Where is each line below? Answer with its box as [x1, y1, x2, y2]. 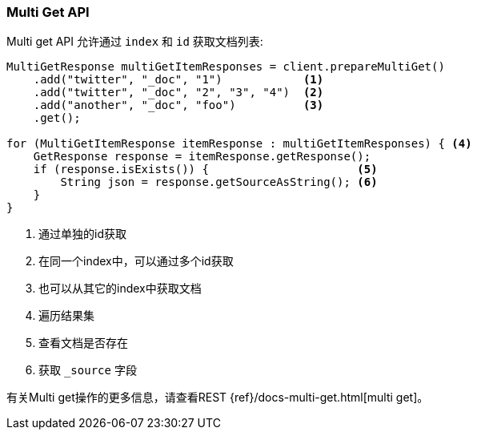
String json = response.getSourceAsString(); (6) [60, 176, 378, 189]
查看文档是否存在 [38, 336, 128, 350]
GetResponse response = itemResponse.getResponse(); [33, 150, 371, 163]
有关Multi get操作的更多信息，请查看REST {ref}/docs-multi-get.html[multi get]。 [6, 390, 429, 405]
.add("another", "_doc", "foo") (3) [33, 99, 324, 112]
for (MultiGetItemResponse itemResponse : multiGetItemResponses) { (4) [6, 137, 472, 151]
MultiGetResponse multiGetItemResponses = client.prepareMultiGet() [6, 60, 445, 74]
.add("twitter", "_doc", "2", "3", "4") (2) [33, 86, 324, 99]
